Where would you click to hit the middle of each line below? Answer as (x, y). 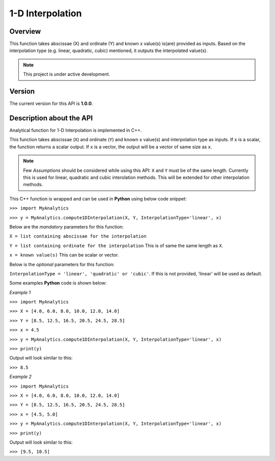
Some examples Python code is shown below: (58, 283)
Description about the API (51, 118)
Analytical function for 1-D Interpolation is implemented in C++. (76, 131)
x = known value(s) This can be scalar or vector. (64, 255)
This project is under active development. (67, 74)
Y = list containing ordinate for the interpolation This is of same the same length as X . (116, 245)
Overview (25, 31)
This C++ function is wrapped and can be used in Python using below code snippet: (98, 198)
